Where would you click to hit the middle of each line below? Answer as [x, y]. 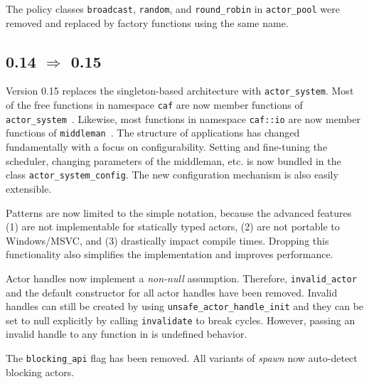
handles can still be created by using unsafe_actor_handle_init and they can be [185, 306]
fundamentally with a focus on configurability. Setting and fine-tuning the [167, 147]
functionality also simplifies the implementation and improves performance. [170, 254]
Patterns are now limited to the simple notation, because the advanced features [179, 212]
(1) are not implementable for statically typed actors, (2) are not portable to [173, 226]
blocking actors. [40, 372]
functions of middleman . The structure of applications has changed [153, 133]
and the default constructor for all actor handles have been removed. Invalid [172, 292]
